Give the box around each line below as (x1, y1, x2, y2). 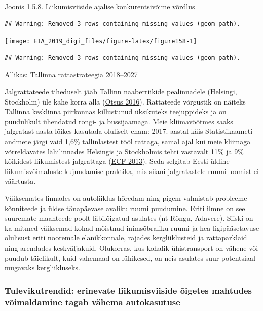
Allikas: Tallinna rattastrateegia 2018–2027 (5, 69, 138, 80)
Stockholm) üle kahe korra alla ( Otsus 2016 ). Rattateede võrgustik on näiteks (5, 96, 246, 107)
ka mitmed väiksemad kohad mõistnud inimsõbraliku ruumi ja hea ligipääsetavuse (5, 222, 259, 233)
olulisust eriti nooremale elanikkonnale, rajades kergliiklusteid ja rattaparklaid (5, 232, 247, 243)
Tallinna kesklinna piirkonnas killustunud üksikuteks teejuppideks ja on (5, 106, 227, 117)
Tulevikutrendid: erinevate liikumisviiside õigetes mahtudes (5, 284, 252, 296)
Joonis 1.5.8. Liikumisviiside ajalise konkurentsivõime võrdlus (5, 1, 195, 11)
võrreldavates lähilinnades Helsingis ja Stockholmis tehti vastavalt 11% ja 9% (5, 146, 244, 156)
